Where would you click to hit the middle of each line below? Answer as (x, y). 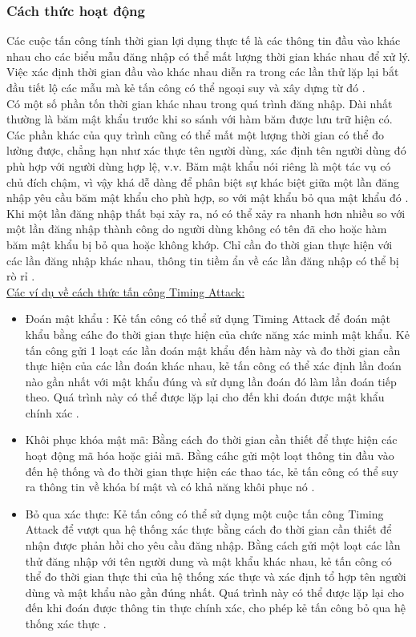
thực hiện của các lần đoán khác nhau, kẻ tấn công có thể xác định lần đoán (213, 366)
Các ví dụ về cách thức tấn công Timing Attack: (126, 291)
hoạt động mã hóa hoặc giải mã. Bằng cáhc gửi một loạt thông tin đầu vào (210, 456)
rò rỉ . (21, 276)
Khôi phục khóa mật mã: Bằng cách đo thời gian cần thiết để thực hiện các (211, 439)
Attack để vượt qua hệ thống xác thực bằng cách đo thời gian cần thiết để (208, 529)
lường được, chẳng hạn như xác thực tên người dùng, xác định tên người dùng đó (206, 150)
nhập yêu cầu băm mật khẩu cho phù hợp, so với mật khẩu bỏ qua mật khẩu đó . (208, 198)
